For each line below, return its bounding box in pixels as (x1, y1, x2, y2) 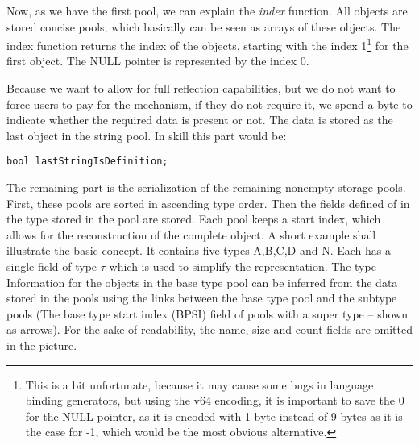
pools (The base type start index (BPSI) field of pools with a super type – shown (6, 305, 408, 322)
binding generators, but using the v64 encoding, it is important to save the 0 (25, 392, 404, 409)
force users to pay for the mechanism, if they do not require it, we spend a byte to (6, 95, 413, 112)
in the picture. (6, 337, 77, 353)
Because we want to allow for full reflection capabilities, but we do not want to (6, 80, 396, 97)
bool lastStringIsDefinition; (6, 156, 168, 168)
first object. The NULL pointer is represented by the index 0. (6, 52, 309, 69)
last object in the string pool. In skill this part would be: (6, 127, 287, 143)
